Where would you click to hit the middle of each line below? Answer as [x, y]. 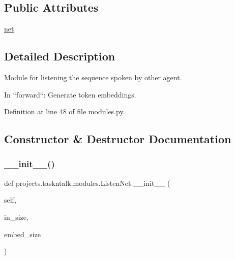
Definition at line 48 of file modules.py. [65, 111]
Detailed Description [60, 56]
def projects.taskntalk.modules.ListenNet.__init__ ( [87, 183]
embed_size [23, 234]
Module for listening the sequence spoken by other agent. [93, 77]
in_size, [16, 217]
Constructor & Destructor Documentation [118, 139]
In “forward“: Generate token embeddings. [70, 94]
